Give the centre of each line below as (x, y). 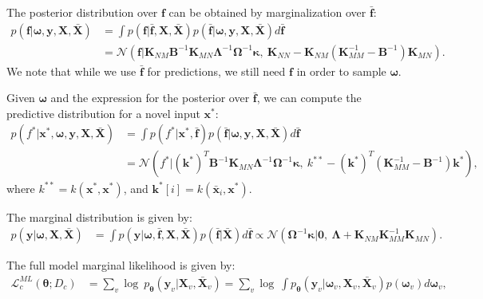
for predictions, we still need (216, 71)
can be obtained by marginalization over (267, 12)
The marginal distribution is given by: (99, 216)
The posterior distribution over (82, 12)
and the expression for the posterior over (150, 98)
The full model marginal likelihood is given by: (121, 265)
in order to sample (341, 71)
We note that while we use (71, 71)
